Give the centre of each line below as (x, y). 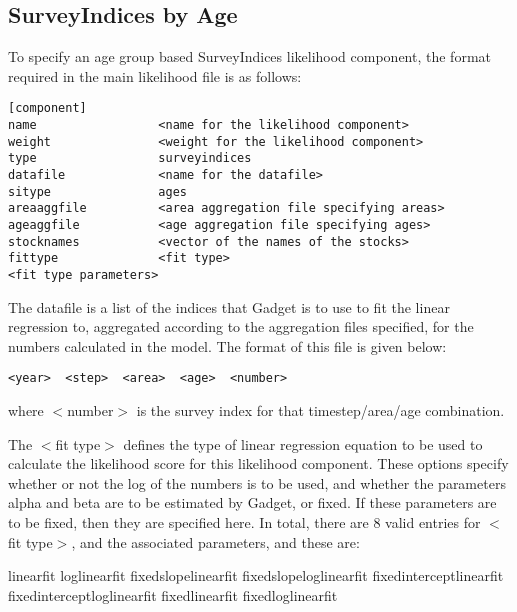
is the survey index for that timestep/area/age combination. (320, 410)
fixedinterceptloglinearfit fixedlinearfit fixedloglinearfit (173, 594)
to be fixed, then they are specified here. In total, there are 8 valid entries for (244, 522)
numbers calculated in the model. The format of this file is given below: (227, 345)
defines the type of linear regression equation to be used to (303, 443)
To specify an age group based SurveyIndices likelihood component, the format (249, 56)
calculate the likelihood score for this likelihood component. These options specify (258, 463)
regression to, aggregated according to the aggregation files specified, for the (241, 326)
